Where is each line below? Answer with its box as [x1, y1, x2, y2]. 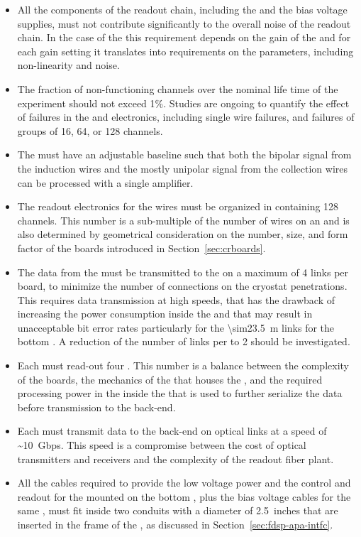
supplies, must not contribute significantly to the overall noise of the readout [17, 16, 351, 31]
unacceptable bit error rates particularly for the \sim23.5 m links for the [17, 320, 335, 335]
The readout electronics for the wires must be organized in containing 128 [17, 199, 339, 214]
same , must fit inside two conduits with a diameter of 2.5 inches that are [17, 503, 338, 518]
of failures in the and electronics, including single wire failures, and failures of [17, 109, 355, 124]
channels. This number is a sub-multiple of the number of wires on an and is [17, 212, 350, 227]
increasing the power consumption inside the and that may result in [17, 306, 313, 321]
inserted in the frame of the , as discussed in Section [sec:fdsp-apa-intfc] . [17, 517, 333, 531]
